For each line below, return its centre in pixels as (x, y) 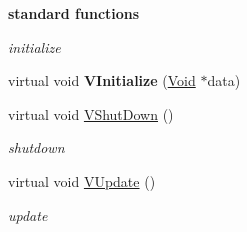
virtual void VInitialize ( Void (102, 80)
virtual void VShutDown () (91, 113)
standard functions (74, 13)
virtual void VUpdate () (82, 180)
